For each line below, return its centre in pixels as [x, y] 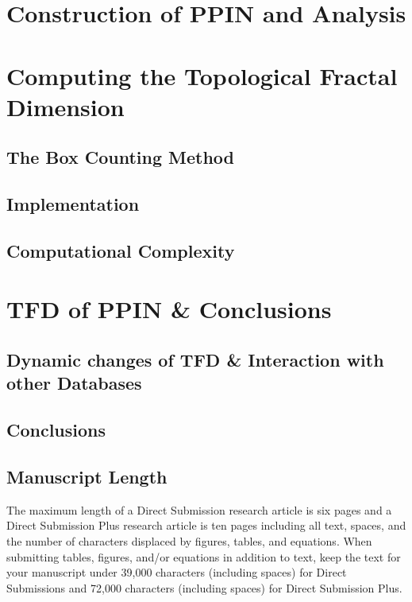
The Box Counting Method [120, 157]
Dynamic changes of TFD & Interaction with [195, 360]
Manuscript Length [87, 476]
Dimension [65, 106]
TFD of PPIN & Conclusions [169, 309]
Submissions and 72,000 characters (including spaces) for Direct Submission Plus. [204, 587]
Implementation [73, 204]
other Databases [74, 383]
